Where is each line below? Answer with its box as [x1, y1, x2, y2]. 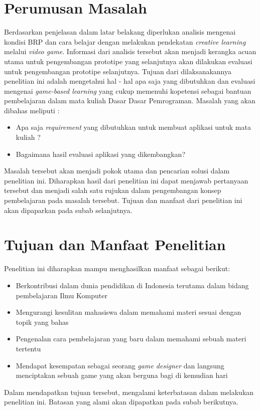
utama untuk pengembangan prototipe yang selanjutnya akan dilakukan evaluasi [4, 56, 252, 66]
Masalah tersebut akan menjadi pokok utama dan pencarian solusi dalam [4, 165, 230, 176]
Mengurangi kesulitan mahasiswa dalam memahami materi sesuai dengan [16, 307, 241, 317]
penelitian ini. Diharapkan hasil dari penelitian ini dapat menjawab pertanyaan [4, 175, 248, 185]
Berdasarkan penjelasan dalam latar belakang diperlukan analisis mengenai [4, 27, 236, 37]
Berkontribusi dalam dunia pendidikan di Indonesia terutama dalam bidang [16, 280, 249, 290]
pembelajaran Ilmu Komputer [16, 290, 107, 300]
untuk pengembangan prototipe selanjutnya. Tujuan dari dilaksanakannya [4, 66, 232, 76]
